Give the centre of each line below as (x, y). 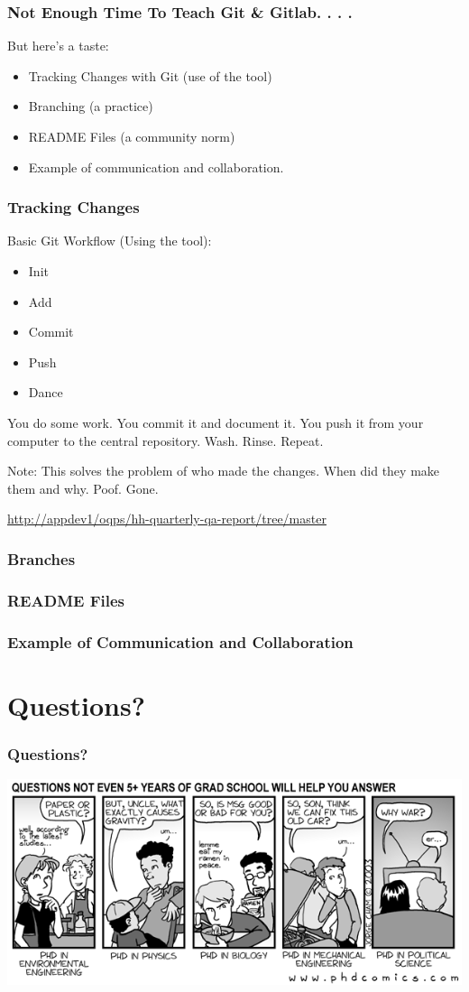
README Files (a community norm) (132, 136)
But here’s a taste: (58, 46)
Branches (41, 558)
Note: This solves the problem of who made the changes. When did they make (224, 471)
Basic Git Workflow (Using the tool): (110, 241)
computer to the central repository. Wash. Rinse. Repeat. (166, 440)
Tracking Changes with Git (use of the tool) (150, 75)
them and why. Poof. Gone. (83, 488)
